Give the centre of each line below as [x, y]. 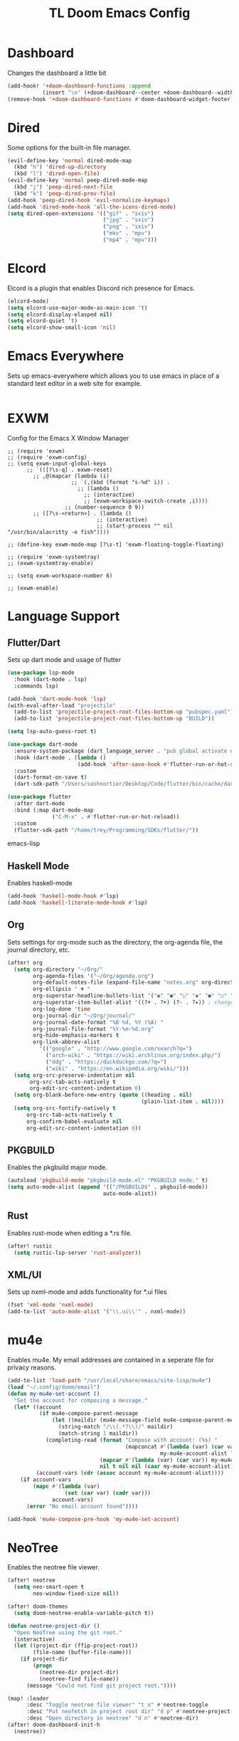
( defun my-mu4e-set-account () [54, 1394]
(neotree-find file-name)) [79, 1679]
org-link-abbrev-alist [67, 1042]
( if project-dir [44, 1659]
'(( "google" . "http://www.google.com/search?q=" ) [116, 1049]
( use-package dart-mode [43, 745]
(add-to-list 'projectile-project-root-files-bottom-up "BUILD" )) [114, 719]
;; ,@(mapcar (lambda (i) [71, 476]
